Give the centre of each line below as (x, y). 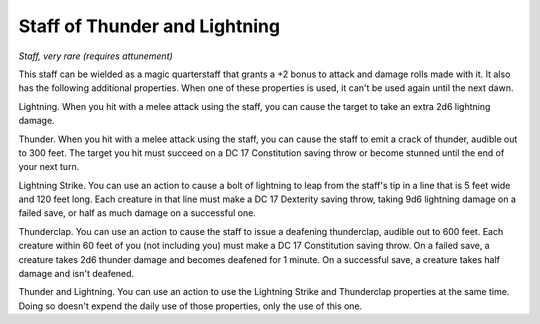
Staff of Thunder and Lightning (149, 26)
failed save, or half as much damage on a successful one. (137, 213)
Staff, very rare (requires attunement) (96, 56)
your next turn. (49, 167)
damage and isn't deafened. (76, 274)
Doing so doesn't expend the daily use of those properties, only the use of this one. (190, 306)
